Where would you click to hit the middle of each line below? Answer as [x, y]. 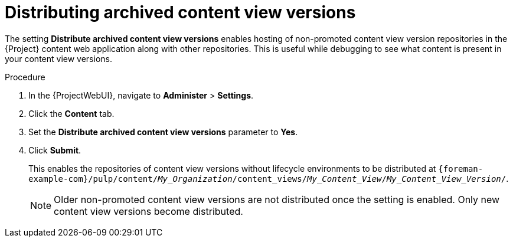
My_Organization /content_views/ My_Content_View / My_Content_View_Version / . [333, 178]
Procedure [25, 77]
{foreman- [461, 169]
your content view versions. [58, 58]
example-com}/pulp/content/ [93, 179]
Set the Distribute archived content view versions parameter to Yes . [163, 132]
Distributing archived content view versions [180, 12]
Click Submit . [55, 150]
